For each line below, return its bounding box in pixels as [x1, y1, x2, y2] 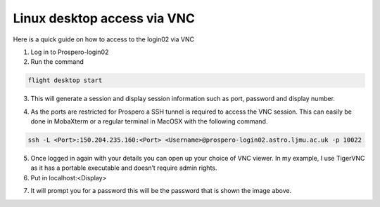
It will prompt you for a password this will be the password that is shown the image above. [30, 187, 292, 195]
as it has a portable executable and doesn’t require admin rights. [30, 163, 217, 172]
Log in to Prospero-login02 [30, 48, 109, 56]
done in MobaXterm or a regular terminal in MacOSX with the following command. [30, 117, 268, 126]
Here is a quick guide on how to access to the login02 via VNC [13, 35, 195, 44]
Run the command [30, 58, 84, 66]
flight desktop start [27, 76, 103, 84]
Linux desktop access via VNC [13, 11, 195, 26]
